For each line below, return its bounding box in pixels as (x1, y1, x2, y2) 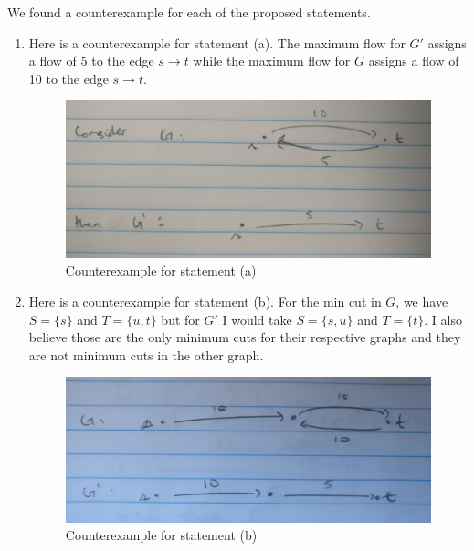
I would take (222, 309, 292, 328)
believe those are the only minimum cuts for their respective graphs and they (28, 327, 461, 347)
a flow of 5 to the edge (28, 51, 154, 70)
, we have (395, 291, 448, 310)
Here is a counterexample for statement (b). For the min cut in (28, 291, 382, 310)
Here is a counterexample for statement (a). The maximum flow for (28, 33, 406, 52)
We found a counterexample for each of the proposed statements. (7, 3, 371, 21)
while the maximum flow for (193, 51, 351, 70)
